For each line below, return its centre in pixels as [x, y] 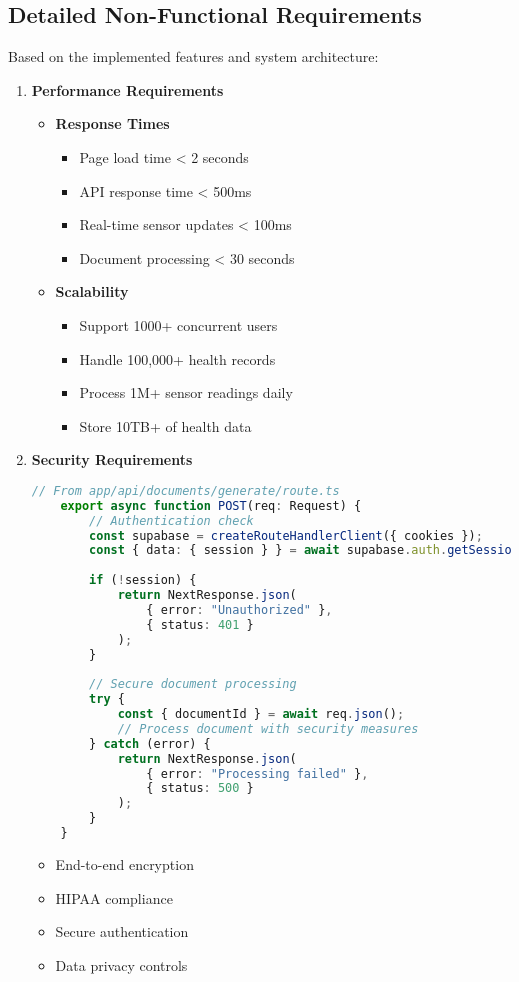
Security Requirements [112, 459]
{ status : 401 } [200, 624]
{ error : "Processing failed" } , [257, 773]
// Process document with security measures [268, 728]
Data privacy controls [121, 964]
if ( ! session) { [143, 580]
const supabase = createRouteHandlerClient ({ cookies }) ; [286, 535]
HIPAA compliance [114, 897]
